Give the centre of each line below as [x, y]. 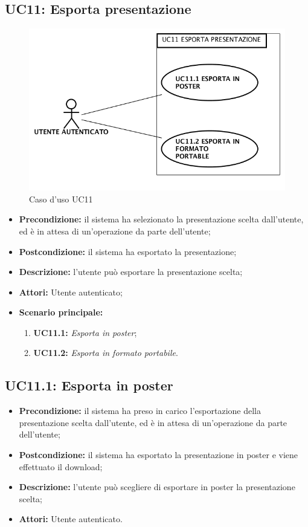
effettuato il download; [61, 466]
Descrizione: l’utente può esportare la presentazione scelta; [131, 272]
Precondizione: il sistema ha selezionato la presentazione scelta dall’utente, [161, 219]
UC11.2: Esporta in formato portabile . [106, 353]
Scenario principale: [61, 312]
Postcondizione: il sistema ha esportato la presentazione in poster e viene [159, 455]
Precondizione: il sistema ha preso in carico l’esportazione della [140, 411]
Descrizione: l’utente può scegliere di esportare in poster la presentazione [157, 487]
